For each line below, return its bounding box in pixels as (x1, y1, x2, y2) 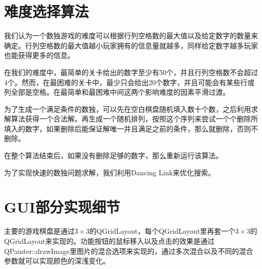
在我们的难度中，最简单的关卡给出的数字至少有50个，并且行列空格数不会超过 (4, 66, 258, 77)
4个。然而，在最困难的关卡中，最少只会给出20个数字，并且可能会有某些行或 (4, 77, 254, 87)
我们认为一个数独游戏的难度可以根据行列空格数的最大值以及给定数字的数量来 (4, 30, 258, 41)
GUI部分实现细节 (4, 196, 120, 217)
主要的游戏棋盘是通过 (4, 226, 75, 236)
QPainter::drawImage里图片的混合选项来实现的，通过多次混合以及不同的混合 (4, 245, 253, 256)
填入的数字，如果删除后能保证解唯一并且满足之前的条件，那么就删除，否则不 (4, 123, 258, 133)
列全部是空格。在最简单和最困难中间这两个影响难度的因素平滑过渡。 (4, 87, 230, 97)
